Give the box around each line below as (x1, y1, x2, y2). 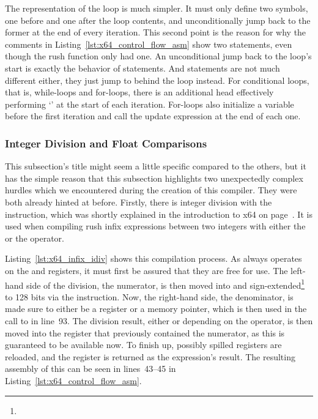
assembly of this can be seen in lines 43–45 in (5, 362, 176, 375)
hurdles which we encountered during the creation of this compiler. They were (5, 184, 297, 196)
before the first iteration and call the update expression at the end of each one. (5, 109, 301, 122)
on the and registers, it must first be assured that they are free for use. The (5, 264, 288, 276)
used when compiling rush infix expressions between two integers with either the (5, 220, 306, 232)
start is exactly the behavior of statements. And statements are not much (5, 61, 280, 74)
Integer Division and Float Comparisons (5, 135, 207, 150)
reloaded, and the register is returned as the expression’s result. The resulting (5, 350, 295, 363)
